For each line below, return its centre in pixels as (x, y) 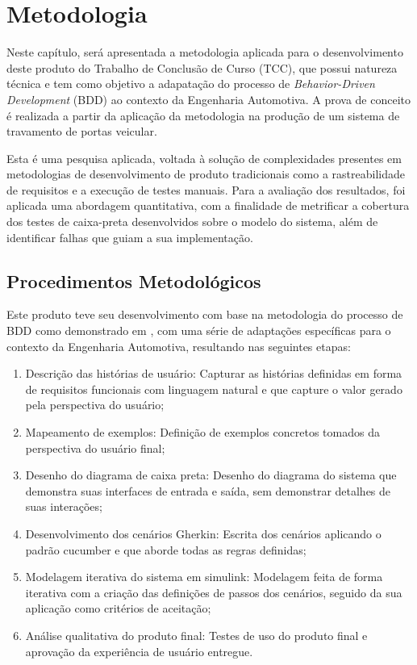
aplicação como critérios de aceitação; (118, 608)
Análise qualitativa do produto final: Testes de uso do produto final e (196, 635)
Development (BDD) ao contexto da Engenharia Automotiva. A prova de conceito (208, 99)
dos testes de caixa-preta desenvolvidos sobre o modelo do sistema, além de (192, 222)
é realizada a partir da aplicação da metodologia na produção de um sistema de (203, 115)
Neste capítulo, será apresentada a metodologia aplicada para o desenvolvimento (205, 52)
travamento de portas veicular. (82, 131)
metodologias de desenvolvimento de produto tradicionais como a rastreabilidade (206, 174)
